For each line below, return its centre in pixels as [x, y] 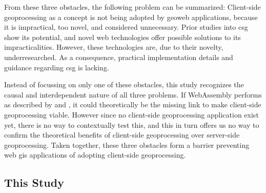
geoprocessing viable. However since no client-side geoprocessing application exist [131, 114]
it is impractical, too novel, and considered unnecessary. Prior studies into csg [126, 27]
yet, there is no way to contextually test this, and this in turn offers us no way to [132, 124]
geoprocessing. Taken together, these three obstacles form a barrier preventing [127, 144]
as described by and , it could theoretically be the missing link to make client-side [133, 104]
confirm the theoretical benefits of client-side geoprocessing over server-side [122, 135]
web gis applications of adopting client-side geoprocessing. [95, 155]
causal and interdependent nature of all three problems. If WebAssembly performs [133, 94]
